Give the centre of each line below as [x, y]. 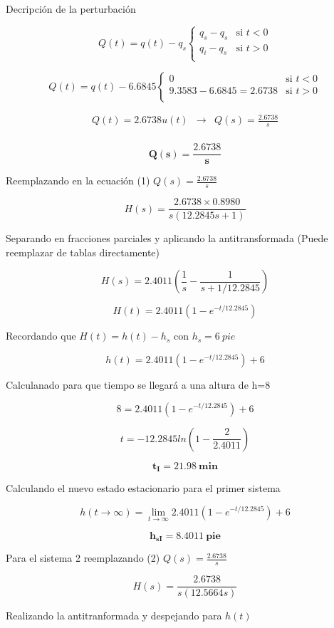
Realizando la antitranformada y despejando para [114, 616]
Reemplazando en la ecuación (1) [78, 180]
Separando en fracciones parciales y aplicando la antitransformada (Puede [167, 238]
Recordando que [41, 336]
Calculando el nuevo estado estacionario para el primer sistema [143, 487]
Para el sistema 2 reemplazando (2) [83, 558]
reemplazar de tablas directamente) [83, 252]
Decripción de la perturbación [71, 9]
